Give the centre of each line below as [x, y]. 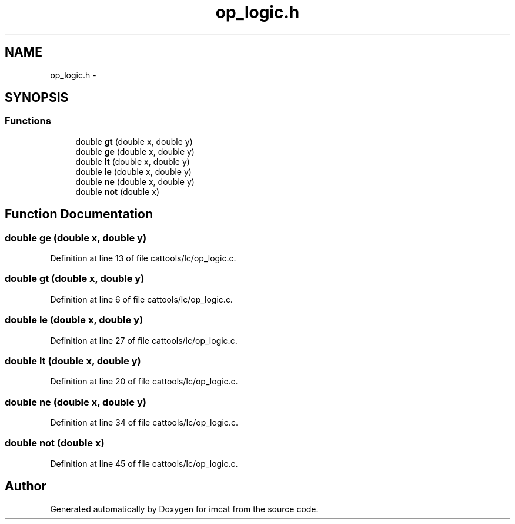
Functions [28, 121]
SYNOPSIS [37, 98]
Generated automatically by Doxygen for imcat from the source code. [184, 509]
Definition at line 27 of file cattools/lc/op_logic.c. [144, 340]
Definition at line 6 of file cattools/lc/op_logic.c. [141, 299]
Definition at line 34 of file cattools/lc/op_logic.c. [144, 423]
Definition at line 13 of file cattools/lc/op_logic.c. [143, 258]
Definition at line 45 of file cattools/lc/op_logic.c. [144, 463]
